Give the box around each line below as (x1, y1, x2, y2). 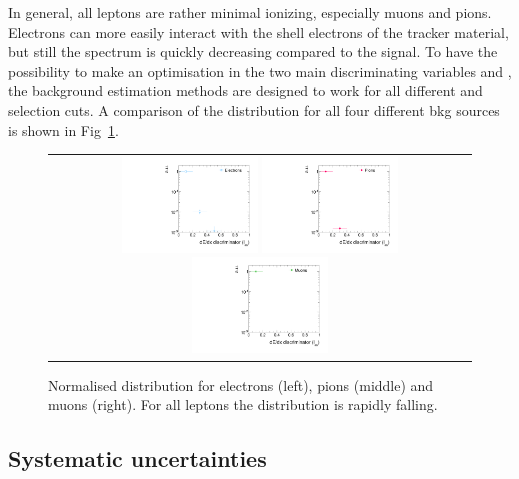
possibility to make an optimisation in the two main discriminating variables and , (8, 60, 512, 81)
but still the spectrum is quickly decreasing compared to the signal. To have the (8, 41, 498, 62)
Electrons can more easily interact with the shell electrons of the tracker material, (8, 21, 509, 42)
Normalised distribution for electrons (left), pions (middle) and (48, 374, 434, 395)
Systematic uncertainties (8, 443, 267, 474)
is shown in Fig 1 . (8, 119, 119, 140)
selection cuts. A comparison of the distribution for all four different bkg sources (8, 99, 500, 120)
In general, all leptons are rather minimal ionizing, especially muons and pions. (8, 2, 492, 22)
